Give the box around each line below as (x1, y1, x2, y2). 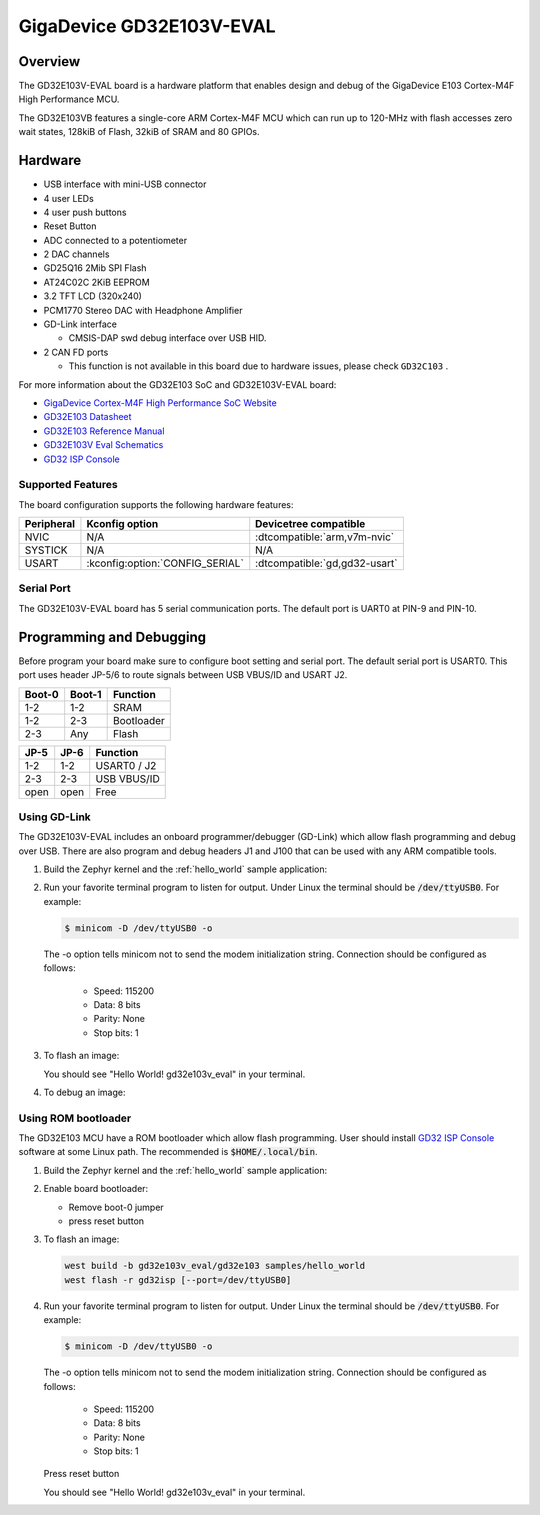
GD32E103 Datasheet (43, 411, 132, 423)
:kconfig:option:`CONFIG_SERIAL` (86, 556, 244, 570)
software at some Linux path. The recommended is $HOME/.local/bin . (18, 1146, 318, 1158)
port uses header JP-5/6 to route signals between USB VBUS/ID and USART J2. (18, 669, 348, 681)
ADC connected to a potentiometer (43, 234, 188, 246)
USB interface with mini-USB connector (43, 178, 207, 190)
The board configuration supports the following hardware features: (18, 498, 294, 510)
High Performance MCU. (18, 93, 120, 105)
